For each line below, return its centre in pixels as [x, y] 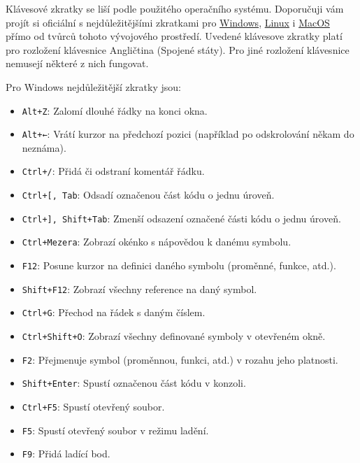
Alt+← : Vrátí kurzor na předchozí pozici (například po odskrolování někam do [188, 134]
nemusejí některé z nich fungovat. [77, 63]
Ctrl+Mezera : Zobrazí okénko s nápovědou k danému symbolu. [157, 242]
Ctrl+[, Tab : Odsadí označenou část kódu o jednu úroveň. [148, 195]
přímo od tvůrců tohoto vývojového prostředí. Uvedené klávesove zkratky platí [174, 36]
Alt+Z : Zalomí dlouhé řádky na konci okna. [115, 110]
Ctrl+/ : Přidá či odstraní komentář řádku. [113, 171]
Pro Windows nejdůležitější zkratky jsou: [93, 86]
